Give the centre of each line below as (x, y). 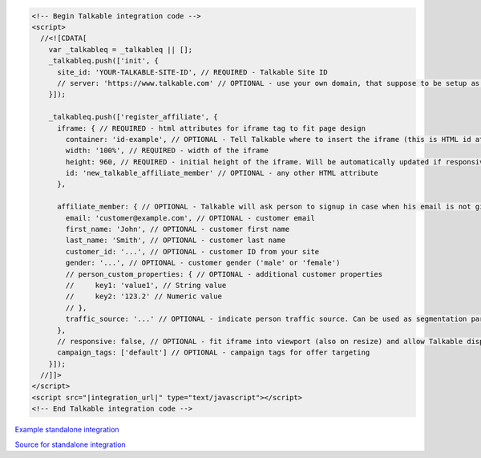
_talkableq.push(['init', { (104, 61)
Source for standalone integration (70, 444)
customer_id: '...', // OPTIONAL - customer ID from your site (192, 251)
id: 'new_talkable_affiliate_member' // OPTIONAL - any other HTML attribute (222, 173)
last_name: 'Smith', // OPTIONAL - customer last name (176, 240)
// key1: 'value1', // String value (146, 285)
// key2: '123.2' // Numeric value (143, 296)
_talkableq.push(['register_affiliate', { (133, 117)
